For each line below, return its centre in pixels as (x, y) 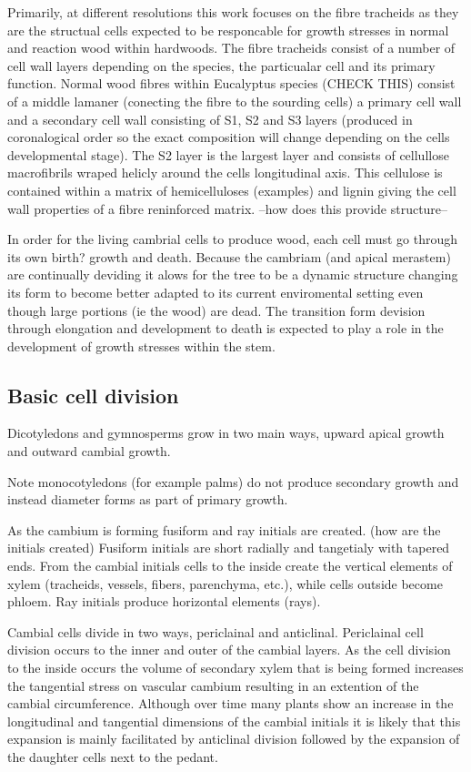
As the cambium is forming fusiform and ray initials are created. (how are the (224, 529)
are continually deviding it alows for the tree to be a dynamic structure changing (233, 274)
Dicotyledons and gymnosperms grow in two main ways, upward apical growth (226, 433)
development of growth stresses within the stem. (141, 345)
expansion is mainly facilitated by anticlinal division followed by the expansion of (234, 739)
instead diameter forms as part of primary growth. (148, 499)
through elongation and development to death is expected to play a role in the (225, 328)
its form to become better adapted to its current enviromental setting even (215, 292)
